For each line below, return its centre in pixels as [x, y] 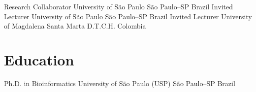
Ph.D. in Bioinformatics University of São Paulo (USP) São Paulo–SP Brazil [120, 83]
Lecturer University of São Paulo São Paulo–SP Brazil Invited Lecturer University [128, 16]
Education [39, 59]
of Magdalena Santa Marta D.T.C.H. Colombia [75, 26]
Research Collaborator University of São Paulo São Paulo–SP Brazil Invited [118, 6]
